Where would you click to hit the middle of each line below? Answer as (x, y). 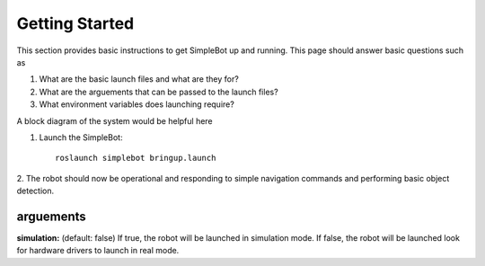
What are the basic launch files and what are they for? (139, 79)
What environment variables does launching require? (137, 104)
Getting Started (75, 23)
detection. (35, 191)
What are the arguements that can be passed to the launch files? (159, 92)
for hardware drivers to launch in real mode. (98, 251)
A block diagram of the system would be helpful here (115, 120)
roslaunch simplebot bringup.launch (136, 158)
